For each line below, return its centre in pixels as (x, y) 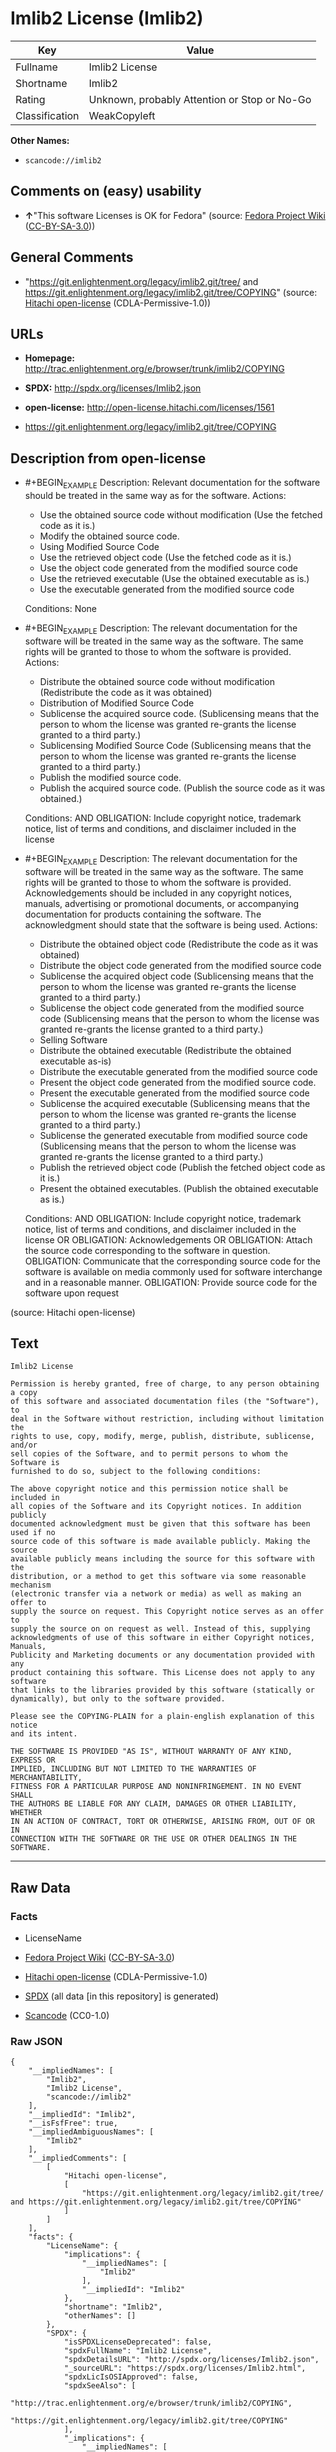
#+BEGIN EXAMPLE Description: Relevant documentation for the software (172, 484)
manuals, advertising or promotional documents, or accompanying (162, 903)
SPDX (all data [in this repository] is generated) (122, 1996)
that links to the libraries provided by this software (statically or (162, 1690)
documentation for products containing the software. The (143, 914)
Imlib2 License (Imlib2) (107, 18)
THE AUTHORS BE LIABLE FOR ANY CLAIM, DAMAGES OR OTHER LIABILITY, (154, 1804)
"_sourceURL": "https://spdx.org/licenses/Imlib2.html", (185, 2368)
